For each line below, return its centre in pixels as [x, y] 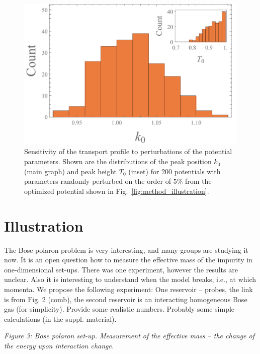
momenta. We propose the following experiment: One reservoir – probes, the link [128, 289]
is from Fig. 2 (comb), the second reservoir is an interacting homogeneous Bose [126, 299]
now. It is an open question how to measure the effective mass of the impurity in [128, 260]
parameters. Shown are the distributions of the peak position [118, 161]
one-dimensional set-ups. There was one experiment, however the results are [121, 269]
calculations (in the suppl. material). [60, 318]
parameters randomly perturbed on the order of [98, 181]
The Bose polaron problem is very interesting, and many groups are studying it [126, 250]
